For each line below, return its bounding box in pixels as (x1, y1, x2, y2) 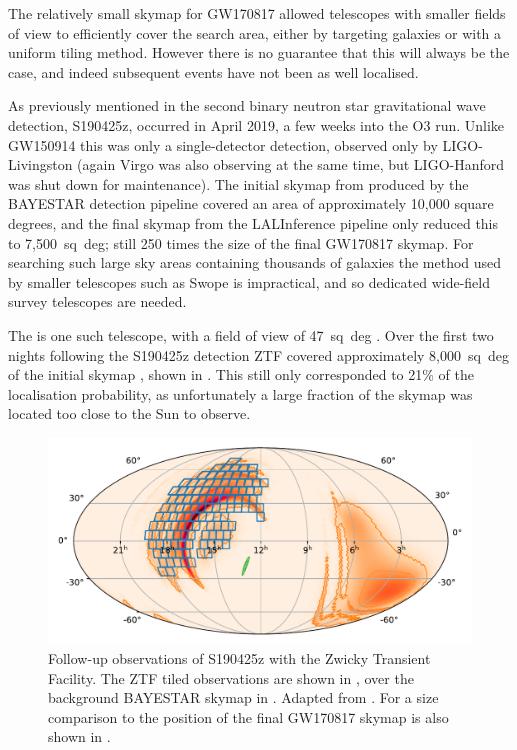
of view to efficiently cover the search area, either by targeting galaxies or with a (8, 22, 502, 43)
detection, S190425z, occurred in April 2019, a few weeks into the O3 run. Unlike (8, 114, 505, 135)
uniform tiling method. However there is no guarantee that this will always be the (8, 42, 510, 63)
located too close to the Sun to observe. (8, 403, 251, 424)
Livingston (8, 154, 73, 175)
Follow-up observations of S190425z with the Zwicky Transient (48, 648, 431, 669)
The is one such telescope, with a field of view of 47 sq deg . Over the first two (8, 324, 494, 345)
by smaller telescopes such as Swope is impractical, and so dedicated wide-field (8, 271, 491, 292)
